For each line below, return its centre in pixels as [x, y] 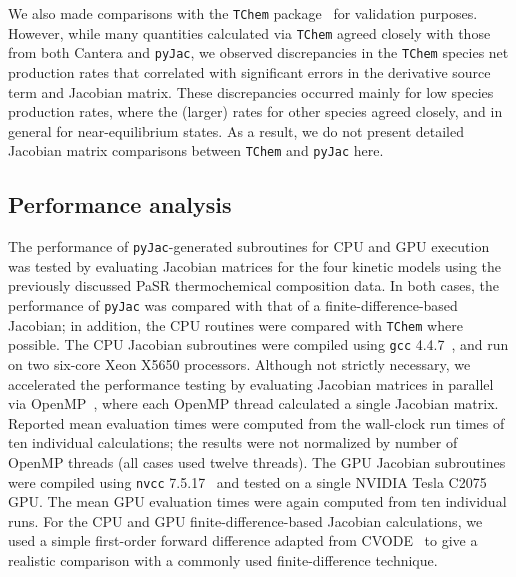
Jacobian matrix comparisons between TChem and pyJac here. [196, 150]
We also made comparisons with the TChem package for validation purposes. [243, 13]
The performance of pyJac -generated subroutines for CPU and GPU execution [249, 246]
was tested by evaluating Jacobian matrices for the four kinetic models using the [255, 265]
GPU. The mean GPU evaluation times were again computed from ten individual [257, 501]
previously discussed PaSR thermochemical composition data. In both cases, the [253, 285]
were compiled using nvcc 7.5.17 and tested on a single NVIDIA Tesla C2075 [247, 481]
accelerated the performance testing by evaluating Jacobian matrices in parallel [251, 383]
